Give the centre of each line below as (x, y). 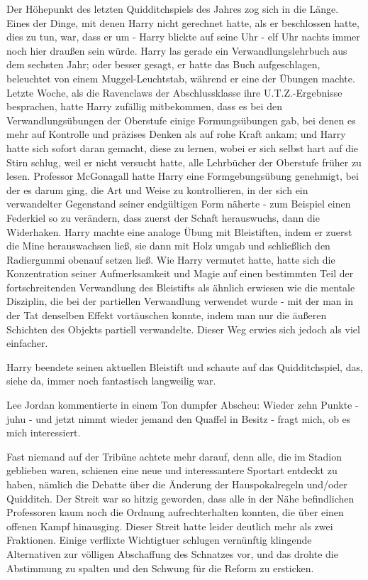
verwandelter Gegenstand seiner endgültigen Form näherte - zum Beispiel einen (179, 204)
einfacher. (27, 343)
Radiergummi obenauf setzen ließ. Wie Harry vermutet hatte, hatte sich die (171, 259)
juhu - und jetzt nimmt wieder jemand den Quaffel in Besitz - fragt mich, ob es (179, 418)
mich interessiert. (44, 433)
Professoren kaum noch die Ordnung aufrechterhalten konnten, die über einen (175, 512)
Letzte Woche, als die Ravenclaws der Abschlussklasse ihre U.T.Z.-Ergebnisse (174, 92)
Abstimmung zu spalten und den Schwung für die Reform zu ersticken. (160, 568)
